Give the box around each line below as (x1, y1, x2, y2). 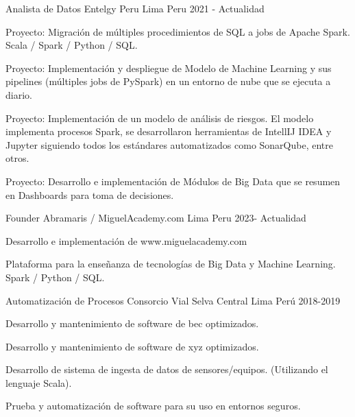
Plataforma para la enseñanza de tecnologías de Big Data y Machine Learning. (5, 257, 336, 271)
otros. (5, 151, 29, 165)
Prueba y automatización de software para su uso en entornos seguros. (5, 398, 301, 413)
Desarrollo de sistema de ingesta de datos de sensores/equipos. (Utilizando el (5, 362, 328, 377)
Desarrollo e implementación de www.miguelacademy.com (5, 233, 247, 248)
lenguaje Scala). (5, 375, 72, 390)
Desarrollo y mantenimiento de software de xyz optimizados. (5, 339, 259, 353)
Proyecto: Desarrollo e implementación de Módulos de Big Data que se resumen (5, 174, 341, 188)
